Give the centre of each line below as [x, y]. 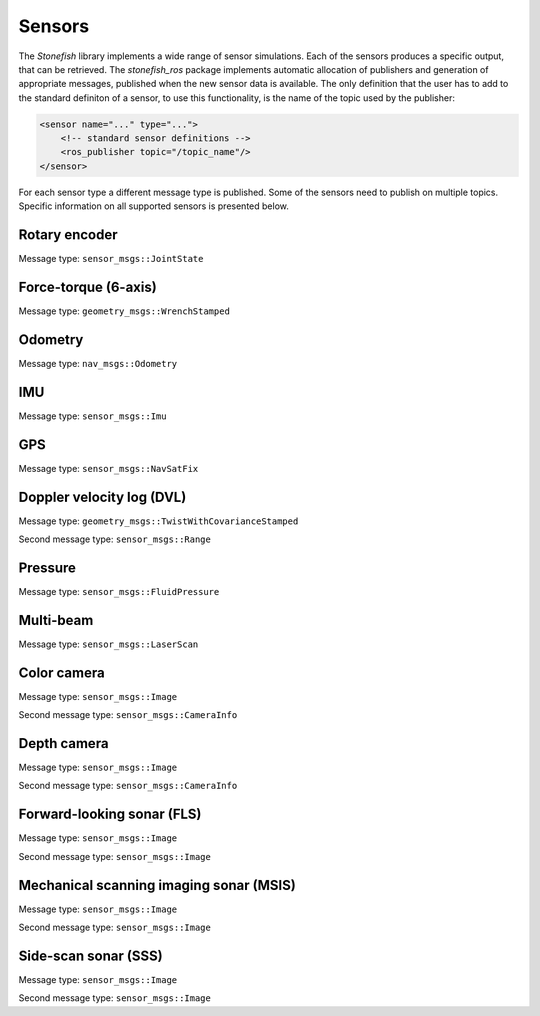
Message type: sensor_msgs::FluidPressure [119, 591]
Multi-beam [56, 620]
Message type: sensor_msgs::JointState [111, 259]
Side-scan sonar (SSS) [91, 955]
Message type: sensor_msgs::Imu [92, 416]
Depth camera [63, 743]
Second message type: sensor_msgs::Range [115, 539]
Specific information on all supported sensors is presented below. [153, 206]
